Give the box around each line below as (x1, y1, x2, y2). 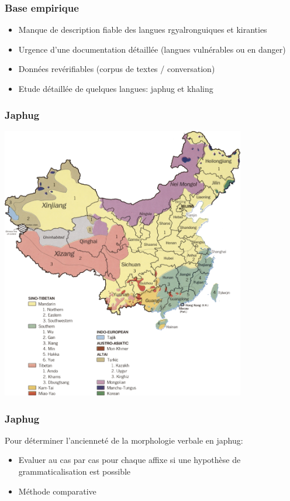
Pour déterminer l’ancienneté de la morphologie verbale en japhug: (5, 434, 243, 446)
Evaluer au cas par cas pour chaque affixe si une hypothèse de (18, 454, 241, 466)
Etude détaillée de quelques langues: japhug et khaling (18, 83, 213, 94)
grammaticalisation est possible (18, 465, 131, 478)
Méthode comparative (18, 485, 96, 497)
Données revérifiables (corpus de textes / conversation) (18, 63, 215, 75)
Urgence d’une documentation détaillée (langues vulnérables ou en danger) (18, 43, 286, 55)
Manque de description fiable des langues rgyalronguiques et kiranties (18, 23, 267, 36)
